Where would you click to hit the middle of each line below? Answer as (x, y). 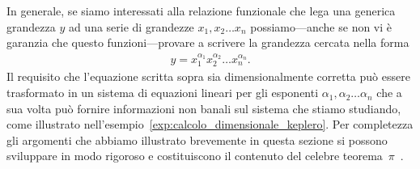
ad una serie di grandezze (131, 26)
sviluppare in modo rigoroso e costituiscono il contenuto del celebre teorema (195, 156)
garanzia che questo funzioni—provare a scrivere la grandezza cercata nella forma (208, 42)
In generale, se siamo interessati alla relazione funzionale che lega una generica (201, 11)
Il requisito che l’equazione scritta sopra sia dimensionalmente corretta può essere (208, 76)
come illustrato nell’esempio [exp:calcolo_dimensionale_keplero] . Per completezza (210, 124)
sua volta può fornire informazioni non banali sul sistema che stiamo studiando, (204, 108)
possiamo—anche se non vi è (321, 26)
